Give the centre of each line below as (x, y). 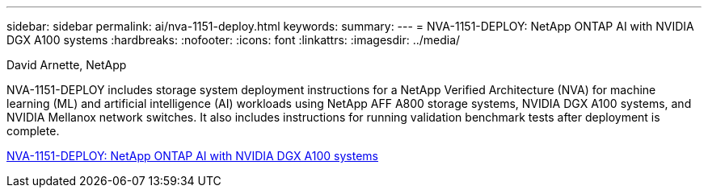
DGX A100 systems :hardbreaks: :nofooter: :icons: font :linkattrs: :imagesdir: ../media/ (234, 40)
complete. (33, 131)
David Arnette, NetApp (67, 65)
